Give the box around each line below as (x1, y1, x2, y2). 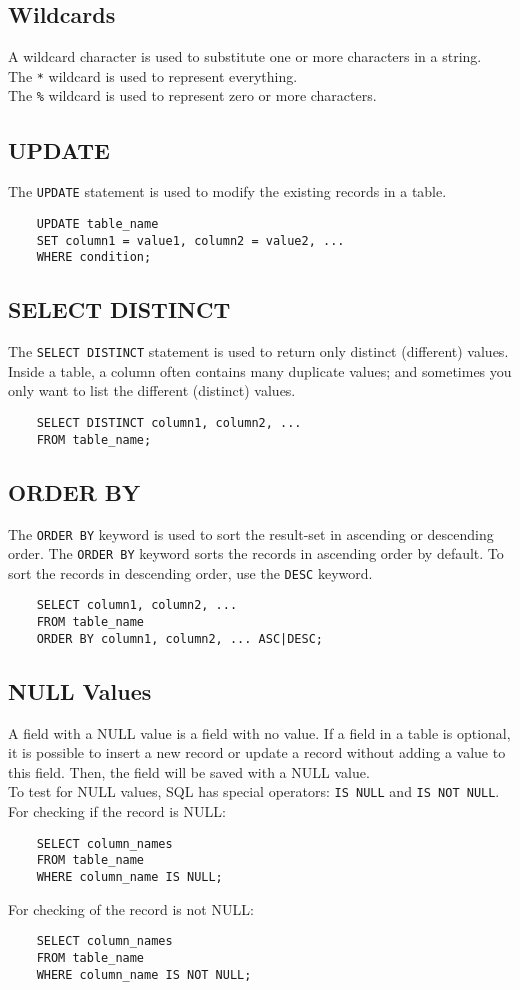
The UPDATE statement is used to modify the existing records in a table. (8, 181, 447, 202)
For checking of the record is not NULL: (8, 898, 254, 919)
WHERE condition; (36, 250, 152, 265)
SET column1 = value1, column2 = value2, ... (36, 233, 345, 248)
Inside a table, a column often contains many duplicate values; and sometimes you (8, 360, 512, 381)
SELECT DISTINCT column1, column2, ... (36, 415, 302, 430)
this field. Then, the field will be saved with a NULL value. (8, 761, 370, 782)
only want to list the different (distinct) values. (8, 380, 296, 401)
